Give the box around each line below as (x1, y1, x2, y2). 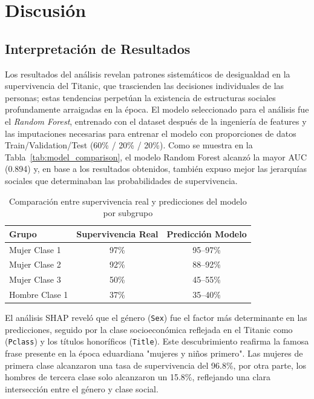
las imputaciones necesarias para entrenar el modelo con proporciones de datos (5, 127, 296, 139)
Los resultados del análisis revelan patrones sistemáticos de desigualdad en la (5, 67, 290, 80)
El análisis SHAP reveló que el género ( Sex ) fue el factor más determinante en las (5, 311, 307, 324)
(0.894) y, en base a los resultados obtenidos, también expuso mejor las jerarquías (5, 162, 307, 175)
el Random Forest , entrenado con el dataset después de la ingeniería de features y (5, 114, 307, 127)
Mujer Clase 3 (9, 273, 61, 286)
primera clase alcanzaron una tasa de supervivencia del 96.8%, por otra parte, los (5, 358, 306, 371)
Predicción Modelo (166, 227, 247, 240)
